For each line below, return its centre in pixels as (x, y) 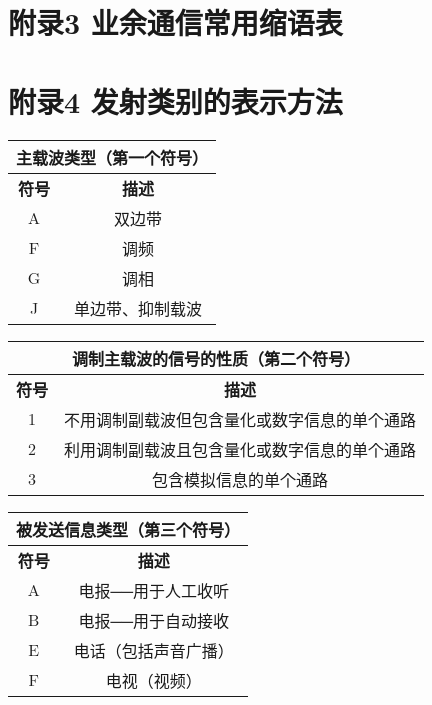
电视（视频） (153, 680)
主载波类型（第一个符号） (112, 157)
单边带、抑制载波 (138, 308)
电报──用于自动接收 (154, 620)
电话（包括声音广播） (153, 650)
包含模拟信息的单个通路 (240, 479)
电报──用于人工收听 (154, 590)
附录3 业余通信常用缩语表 (175, 22)
